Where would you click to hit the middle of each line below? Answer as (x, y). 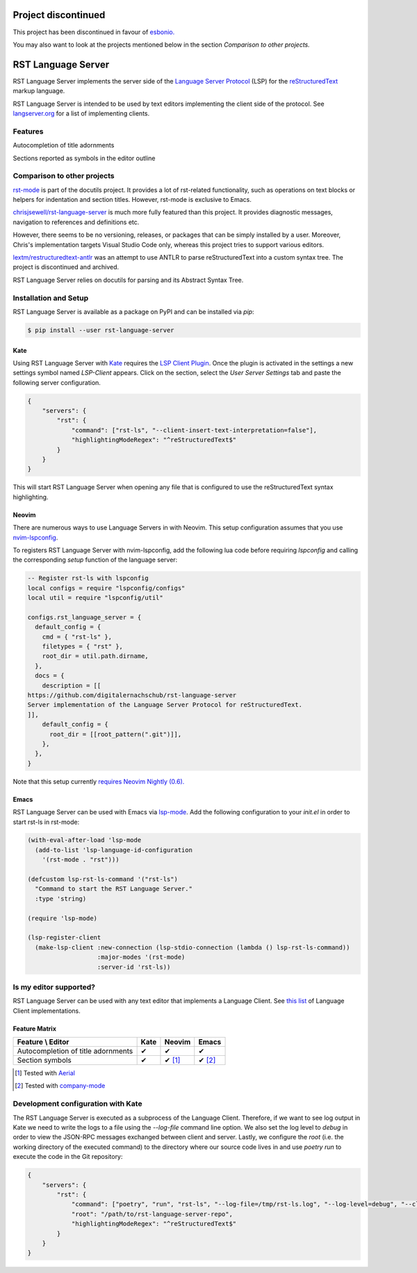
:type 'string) (61, 899)
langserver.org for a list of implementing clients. (81, 113)
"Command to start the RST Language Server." (114, 889)
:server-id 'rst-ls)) (134, 967)
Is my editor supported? (54, 987)
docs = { (50, 676)
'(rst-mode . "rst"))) (81, 860)
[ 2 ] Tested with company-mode (60, 1086)
